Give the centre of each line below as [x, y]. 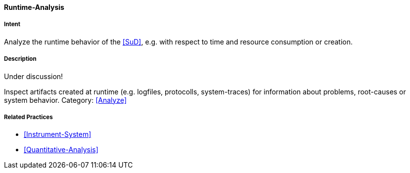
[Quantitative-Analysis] [61, 150]
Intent [12, 24]
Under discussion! [34, 76]
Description [20, 59]
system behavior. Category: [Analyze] [66, 100]
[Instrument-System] [58, 134]
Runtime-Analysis [34, 7]
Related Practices [28, 117]
